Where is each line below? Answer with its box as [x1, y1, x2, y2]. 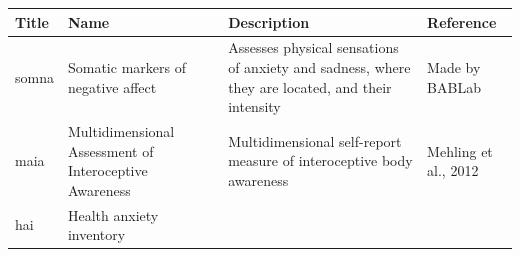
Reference [427, 11, 497, 32]
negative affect [67, 76, 157, 97]
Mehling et [427, 140, 493, 161]
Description [228, 11, 310, 32]
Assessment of [67, 140, 154, 161]
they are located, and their [228, 76, 392, 97]
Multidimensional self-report [228, 130, 402, 151]
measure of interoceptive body [228, 150, 413, 171]
